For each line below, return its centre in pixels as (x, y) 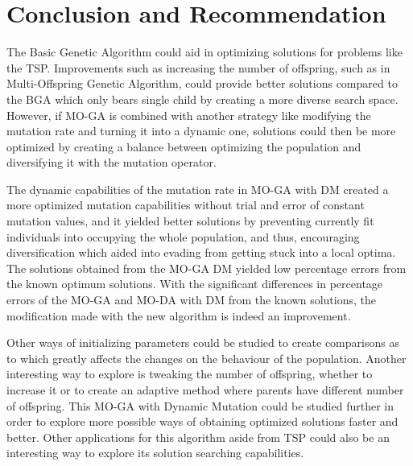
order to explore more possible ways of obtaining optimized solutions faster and (202, 421)
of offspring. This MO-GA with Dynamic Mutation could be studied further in (200, 405)
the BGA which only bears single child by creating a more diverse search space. (202, 99)
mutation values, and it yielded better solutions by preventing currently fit (190, 221)
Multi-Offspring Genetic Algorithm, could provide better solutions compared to (202, 83)
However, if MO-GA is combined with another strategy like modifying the (189, 115)
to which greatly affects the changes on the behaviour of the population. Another (206, 358)
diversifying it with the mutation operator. (112, 162)
